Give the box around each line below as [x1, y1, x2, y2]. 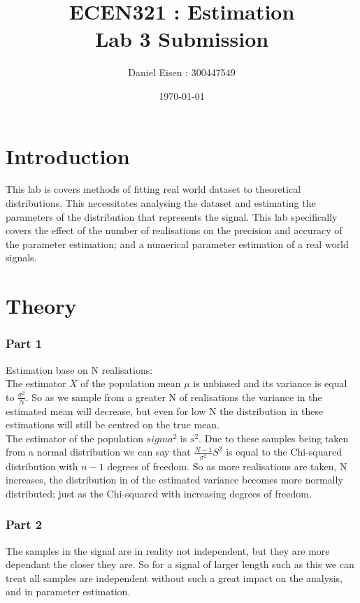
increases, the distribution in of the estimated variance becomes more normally [6, 472, 343, 487]
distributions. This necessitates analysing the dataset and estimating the [6, 196, 316, 210]
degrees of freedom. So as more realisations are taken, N [107, 458, 347, 473]
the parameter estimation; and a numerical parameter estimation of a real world [6, 236, 349, 251]
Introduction [6, 141, 130, 170]
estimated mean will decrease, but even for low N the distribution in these [6, 403, 324, 418]
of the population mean [80, 376, 181, 391]
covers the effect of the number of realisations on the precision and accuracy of [6, 223, 343, 238]
